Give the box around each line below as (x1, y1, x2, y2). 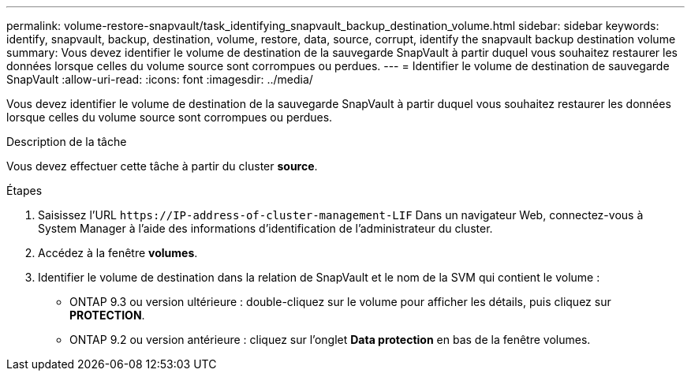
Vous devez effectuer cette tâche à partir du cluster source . (6, 159, 318, 173)
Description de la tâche (6, 135, 127, 148)
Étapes (6, 184, 43, 197)
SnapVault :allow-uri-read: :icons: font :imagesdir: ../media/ (6, 73, 313, 86)
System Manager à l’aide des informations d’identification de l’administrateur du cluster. (38, 222, 493, 235)
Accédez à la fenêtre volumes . (38, 246, 198, 259)
